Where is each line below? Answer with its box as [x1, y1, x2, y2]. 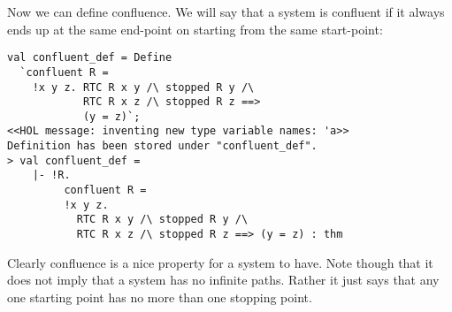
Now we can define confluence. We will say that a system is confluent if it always [7, 3, 445, 20]
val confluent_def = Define [7, 51, 172, 65]
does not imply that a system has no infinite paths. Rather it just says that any [7, 270, 440, 289]
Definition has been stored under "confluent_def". [7, 140, 318, 153]
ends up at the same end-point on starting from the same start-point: [7, 19, 383, 38]
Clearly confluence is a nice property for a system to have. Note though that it [7, 253, 433, 271]
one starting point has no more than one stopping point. [7, 287, 312, 306]
